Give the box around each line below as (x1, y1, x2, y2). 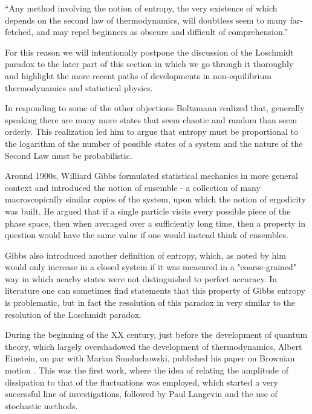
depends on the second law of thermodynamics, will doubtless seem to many (5, 13, 287, 26)
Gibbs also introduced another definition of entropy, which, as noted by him (5, 248, 286, 261)
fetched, (5, 25, 34, 38)
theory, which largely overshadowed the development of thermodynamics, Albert (5, 340, 302, 352)
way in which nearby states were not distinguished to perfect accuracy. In (5, 272, 278, 285)
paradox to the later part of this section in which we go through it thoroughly (5, 57, 294, 70)
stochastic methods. (5, 399, 78, 412)
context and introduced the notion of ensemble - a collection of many (5, 181, 261, 193)
